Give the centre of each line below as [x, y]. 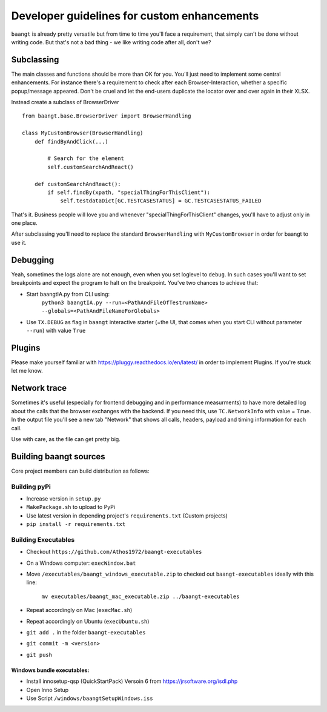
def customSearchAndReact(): [78, 184]
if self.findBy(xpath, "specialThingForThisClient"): [129, 192]
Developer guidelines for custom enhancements [135, 16]
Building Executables [43, 539]
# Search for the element [86, 158]
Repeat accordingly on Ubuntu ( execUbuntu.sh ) [88, 621]
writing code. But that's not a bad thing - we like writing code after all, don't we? [111, 42]
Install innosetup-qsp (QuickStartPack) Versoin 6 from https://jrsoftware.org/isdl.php [132, 681]
